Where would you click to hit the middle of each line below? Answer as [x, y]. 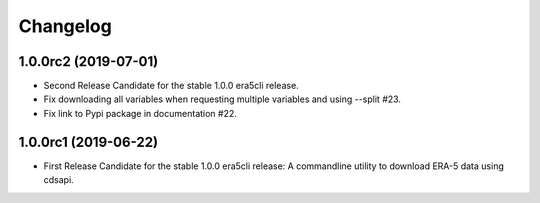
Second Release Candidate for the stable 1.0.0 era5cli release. [171, 86]
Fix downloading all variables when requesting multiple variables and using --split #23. [222, 99]
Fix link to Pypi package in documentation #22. [140, 113]
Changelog [65, 26]
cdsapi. [58, 180]
